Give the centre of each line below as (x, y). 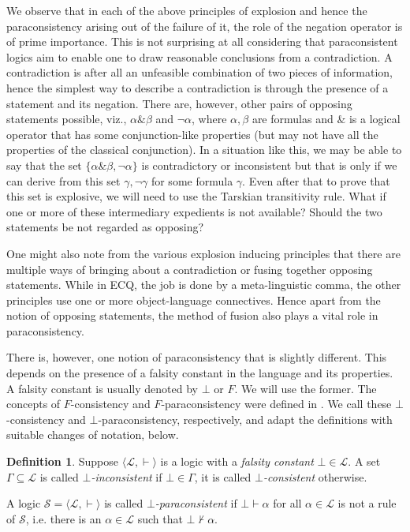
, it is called (223, 476)
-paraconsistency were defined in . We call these (276, 404)
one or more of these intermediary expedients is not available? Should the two (194, 211)
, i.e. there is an (63, 518)
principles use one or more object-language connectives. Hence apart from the (194, 300)
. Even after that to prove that (316, 180)
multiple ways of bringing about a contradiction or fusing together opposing (190, 269)
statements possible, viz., (67, 119)
